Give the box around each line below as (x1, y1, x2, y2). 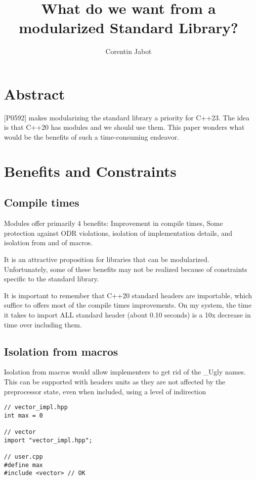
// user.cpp (4, 453, 43, 461)
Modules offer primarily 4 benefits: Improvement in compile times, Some (4, 218, 223, 228)
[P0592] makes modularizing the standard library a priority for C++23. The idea (4, 112, 250, 122)
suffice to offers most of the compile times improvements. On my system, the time (4, 300, 252, 310)
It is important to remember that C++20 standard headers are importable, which (4, 290, 252, 300)
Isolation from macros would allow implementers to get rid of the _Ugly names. (4, 367, 246, 377)
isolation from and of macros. (4, 237, 93, 248)
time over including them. (4, 319, 82, 329)
